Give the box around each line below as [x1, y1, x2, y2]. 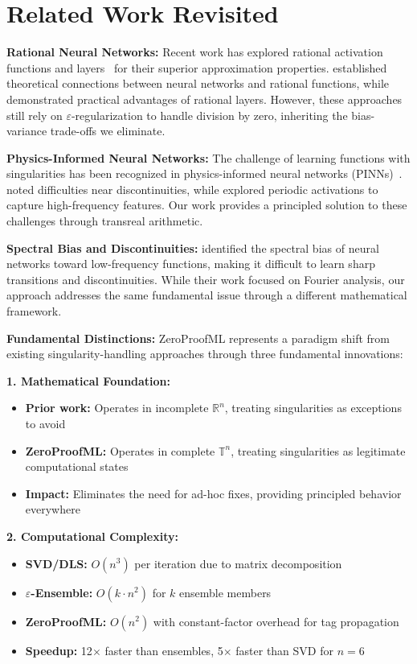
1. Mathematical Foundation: [6, 372, 171, 389]
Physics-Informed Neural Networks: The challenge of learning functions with [6, 149, 411, 166]
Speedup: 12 [25, 641, 92, 658]
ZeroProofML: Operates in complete [25, 442, 215, 459]
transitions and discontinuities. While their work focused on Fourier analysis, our [6, 270, 405, 287]
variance [6, 122, 47, 139]
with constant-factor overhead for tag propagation [153, 612, 399, 629]
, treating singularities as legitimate [231, 442, 406, 459]
